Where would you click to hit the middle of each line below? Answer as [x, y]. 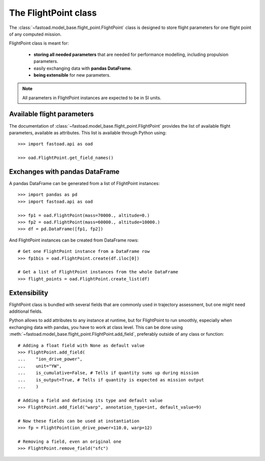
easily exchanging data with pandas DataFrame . [83, 68]
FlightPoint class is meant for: [39, 43]
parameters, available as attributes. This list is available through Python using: [88, 133]
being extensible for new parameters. [72, 75]
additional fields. [26, 311]
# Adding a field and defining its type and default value [90, 400]
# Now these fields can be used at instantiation [79, 421]
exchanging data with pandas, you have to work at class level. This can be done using [96, 327]
